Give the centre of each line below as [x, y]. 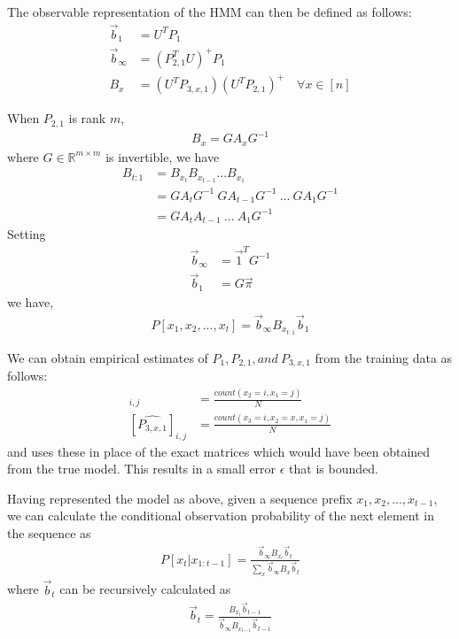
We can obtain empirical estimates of [108, 357]
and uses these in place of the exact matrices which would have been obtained [219, 451]
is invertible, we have [163, 156]
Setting [27, 234]
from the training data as [384, 357]
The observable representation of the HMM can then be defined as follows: [210, 12]
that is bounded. [334, 469]
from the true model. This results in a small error [142, 469]
